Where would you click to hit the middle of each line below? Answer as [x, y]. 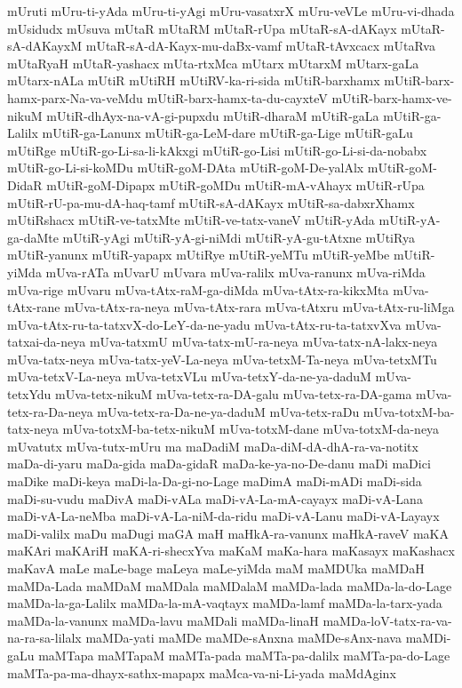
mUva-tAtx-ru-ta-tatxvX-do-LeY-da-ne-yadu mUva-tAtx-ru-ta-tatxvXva [204, 324]
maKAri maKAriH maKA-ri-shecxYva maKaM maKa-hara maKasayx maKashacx [231, 551]
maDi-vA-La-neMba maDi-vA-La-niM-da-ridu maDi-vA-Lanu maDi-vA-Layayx [223, 516]
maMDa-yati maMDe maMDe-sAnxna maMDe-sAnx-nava [243, 638]
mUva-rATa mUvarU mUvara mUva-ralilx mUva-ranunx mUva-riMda [235, 272]
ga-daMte [33, 237]
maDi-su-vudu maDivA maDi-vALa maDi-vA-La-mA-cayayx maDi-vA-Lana [215, 498]
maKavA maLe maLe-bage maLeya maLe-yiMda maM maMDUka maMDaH [216, 568]
